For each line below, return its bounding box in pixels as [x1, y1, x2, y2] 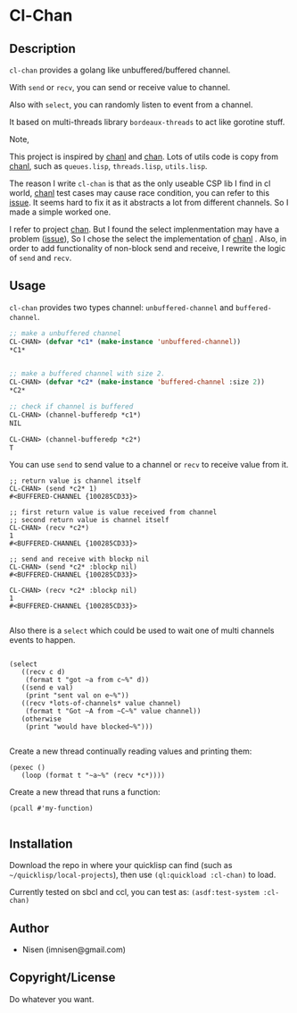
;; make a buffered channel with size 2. [9, 369, 166, 378]
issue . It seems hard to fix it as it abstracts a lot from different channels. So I [9, 198, 289, 207]
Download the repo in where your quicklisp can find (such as [9, 860, 233, 871]
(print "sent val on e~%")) [25, 691, 129, 700]
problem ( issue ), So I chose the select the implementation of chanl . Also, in [9, 233, 287, 244]
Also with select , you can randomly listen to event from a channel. [9, 99, 253, 110]
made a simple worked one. [9, 207, 111, 217]
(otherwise [21, 714, 62, 724]
